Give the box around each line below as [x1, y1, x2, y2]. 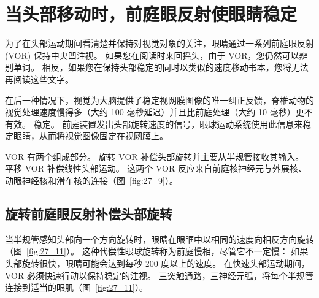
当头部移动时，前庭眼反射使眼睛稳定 [5, 1, 298, 26]
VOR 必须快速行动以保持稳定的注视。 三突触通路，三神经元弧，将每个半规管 [5, 269, 313, 281]
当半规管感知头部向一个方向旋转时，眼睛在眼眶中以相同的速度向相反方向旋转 [5, 232, 314, 245]
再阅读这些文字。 [5, 72, 74, 85]
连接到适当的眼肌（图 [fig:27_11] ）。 [5, 281, 148, 294]
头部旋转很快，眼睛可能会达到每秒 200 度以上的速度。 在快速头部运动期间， [5, 257, 310, 270]
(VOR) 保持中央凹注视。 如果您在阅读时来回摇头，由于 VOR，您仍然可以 [5, 48, 299, 61]
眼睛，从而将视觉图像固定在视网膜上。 [13, 129, 168, 142]
